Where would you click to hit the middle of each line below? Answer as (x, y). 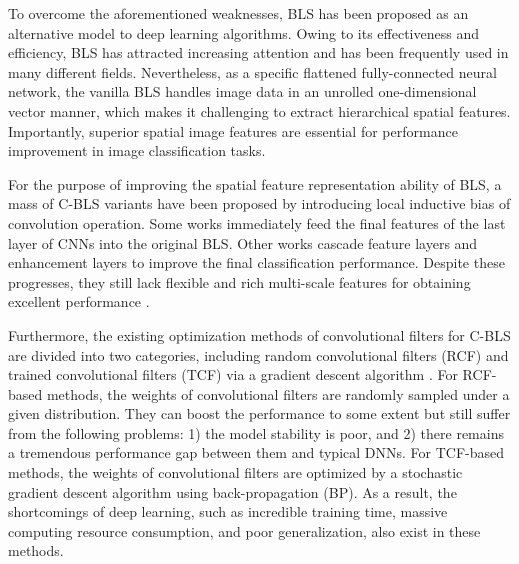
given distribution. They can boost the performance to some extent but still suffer (259, 413)
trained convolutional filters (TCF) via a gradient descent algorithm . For (233, 374)
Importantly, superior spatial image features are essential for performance (233, 130)
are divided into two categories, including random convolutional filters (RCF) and (258, 354)
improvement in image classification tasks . (137, 150)
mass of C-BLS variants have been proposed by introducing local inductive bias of (259, 203)
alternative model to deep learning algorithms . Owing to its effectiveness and (243, 32)
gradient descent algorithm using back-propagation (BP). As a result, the (232, 491)
